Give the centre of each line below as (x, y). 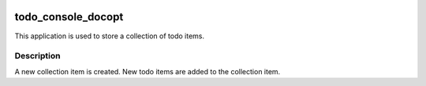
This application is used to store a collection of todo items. (110, 36)
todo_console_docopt (69, 17)
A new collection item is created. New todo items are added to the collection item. (148, 71)
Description (37, 56)
